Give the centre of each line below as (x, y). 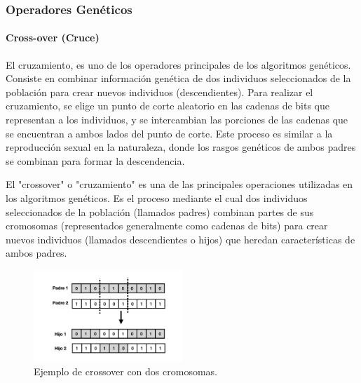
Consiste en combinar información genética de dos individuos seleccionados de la (178, 78)
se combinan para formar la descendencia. (95, 160)
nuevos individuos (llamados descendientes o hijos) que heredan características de (180, 239)
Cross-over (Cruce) (53, 38)
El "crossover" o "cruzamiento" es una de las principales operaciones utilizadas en (179, 184)
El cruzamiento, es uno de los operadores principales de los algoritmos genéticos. (178, 64)
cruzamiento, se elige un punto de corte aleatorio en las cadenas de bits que (168, 106)
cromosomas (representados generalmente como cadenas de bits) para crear (167, 226)
